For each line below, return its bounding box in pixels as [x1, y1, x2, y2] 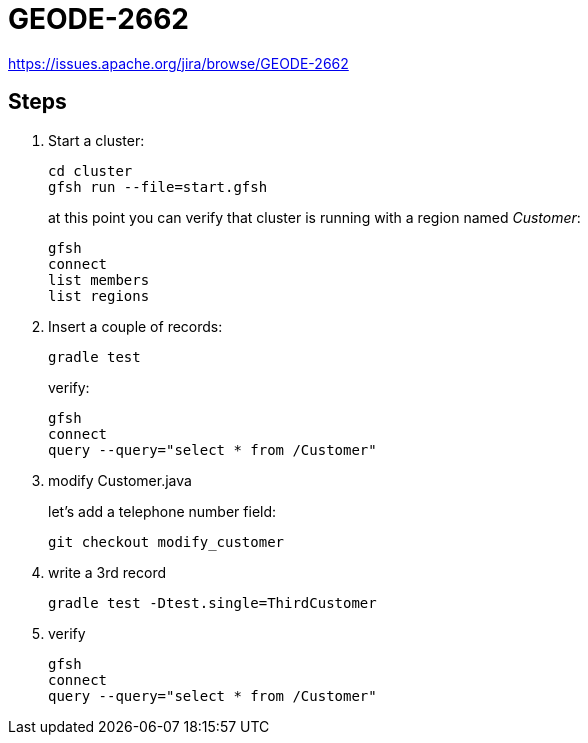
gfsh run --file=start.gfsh [48, 178, 268, 195]
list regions [48, 287, 150, 304]
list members [48, 271, 150, 288]
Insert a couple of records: [48, 317, 223, 335]
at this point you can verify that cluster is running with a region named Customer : [48, 208, 581, 226]
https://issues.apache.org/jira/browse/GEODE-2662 [8, 54, 349, 72]
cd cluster [48, 162, 133, 179]
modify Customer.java [48, 471, 192, 489]
